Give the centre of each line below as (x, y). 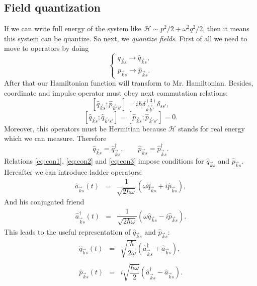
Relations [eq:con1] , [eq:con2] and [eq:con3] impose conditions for (104, 160)
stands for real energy (211, 128)
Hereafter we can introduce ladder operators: (73, 172)
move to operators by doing (47, 48)
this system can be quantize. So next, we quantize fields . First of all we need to (126, 38)
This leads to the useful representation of (67, 231)
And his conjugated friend (44, 202)
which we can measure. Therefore (55, 138)
